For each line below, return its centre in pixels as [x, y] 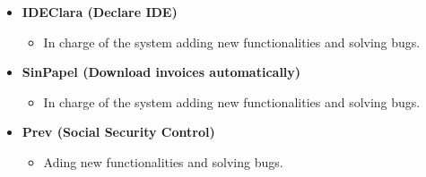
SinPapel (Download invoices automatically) [161, 72]
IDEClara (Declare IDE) [100, 12]
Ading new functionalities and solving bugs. [163, 161]
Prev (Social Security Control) [118, 132]
